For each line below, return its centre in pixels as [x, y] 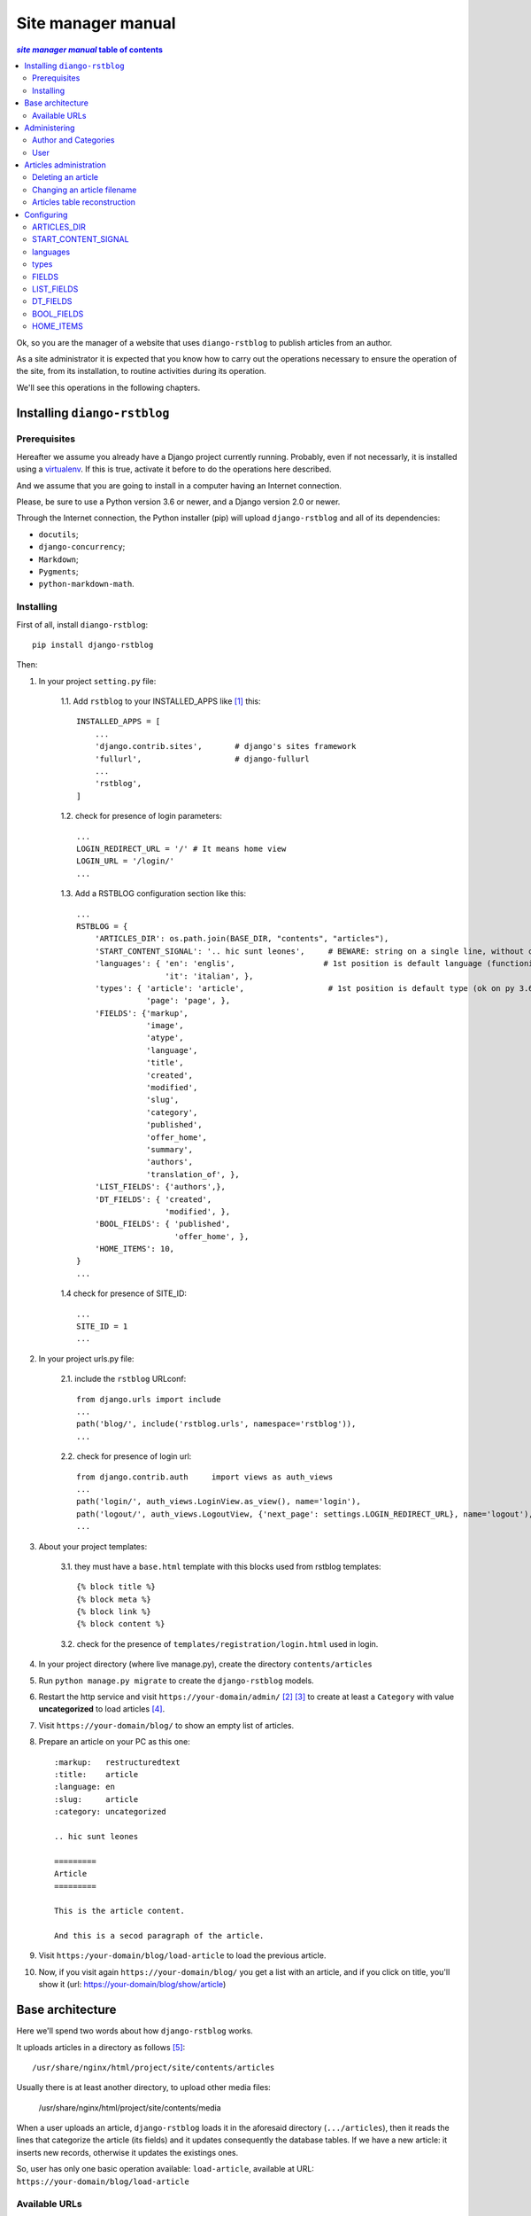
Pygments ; [58, 571]
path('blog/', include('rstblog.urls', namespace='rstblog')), [216, 1424]
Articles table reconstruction [84, 202]
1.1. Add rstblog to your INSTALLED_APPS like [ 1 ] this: [161, 701]
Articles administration [65, 165]
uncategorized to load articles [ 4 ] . [102, 1709]
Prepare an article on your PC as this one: [114, 1742]
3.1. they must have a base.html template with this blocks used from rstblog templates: [221, 1566]
